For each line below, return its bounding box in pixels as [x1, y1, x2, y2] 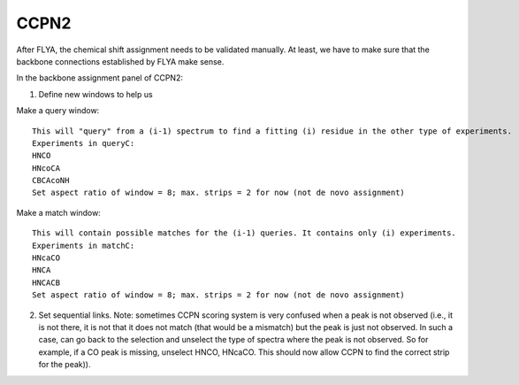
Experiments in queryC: [32, 138, 135, 148]
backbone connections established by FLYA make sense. [16, 56, 225, 66]
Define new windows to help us [38, 89, 154, 99]
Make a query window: [16, 105, 100, 116]
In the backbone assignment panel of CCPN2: [16, 73, 183, 83]
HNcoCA [32, 163, 61, 173]
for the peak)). [38, 359, 91, 370]
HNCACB [32, 277, 61, 288]
